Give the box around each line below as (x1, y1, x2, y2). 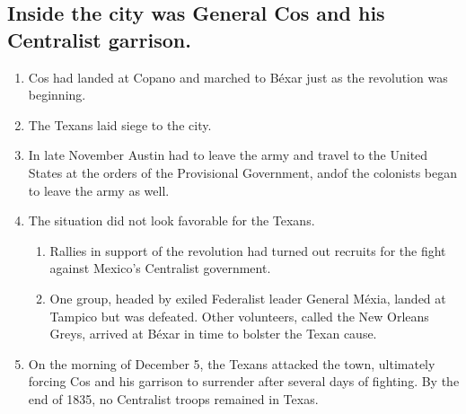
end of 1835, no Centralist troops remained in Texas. (28, 389, 319, 408)
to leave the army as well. (28, 181, 170, 199)
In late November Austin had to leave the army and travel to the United (28, 145, 428, 164)
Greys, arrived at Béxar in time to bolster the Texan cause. (49, 324, 377, 343)
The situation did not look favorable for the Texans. (28, 211, 315, 230)
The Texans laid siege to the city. (28, 115, 212, 134)
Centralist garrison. (7, 25, 191, 53)
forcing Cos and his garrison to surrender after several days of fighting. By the (28, 372, 460, 391)
